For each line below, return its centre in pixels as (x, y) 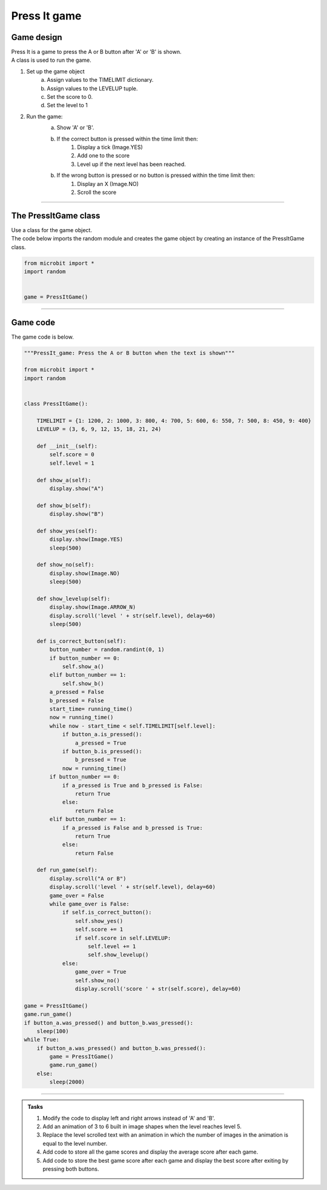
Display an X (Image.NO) (108, 184)
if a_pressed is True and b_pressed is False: (132, 785)
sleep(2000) (67, 1082)
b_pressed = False (77, 700)
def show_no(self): (66, 565)
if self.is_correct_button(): (107, 912)
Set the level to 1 (67, 105)
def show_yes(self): (67, 531)
